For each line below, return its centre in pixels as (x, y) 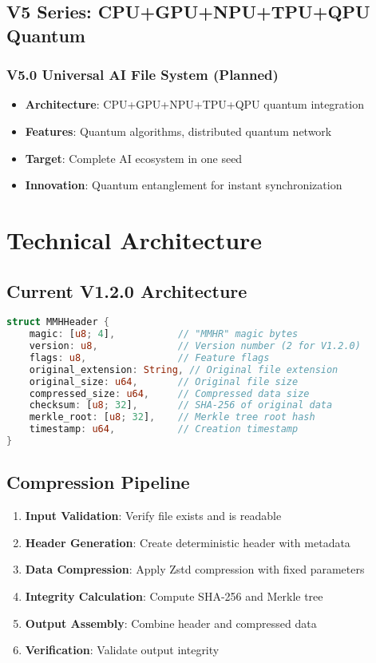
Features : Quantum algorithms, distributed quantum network (178, 131)
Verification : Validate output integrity (122, 650)
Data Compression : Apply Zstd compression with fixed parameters (195, 569)
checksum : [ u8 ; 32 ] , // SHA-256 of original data (181, 405)
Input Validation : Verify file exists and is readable (153, 516)
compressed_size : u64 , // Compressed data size (169, 393)
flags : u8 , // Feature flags (149, 357)
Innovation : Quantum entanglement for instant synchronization (184, 185)
